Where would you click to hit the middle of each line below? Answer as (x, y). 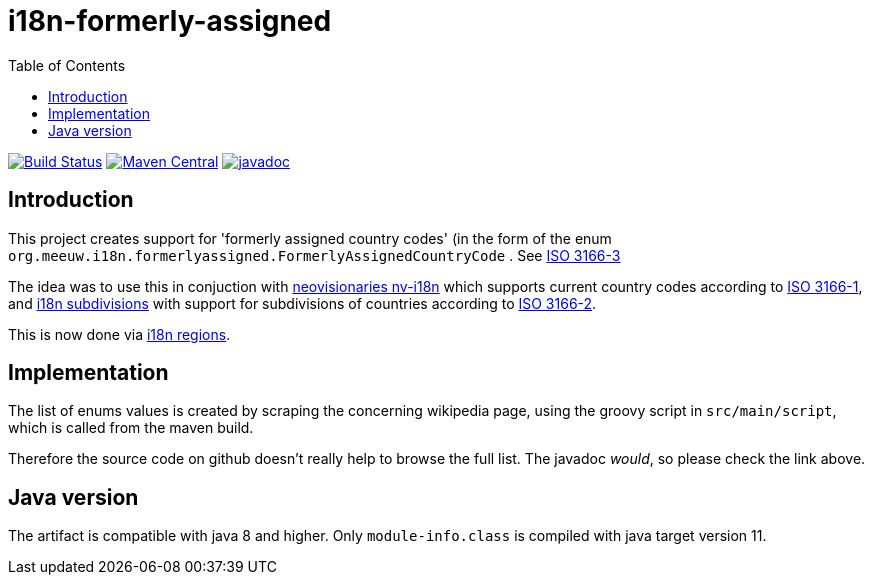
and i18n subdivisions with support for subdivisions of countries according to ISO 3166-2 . (302, 303)
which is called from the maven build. (131, 428)
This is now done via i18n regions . (119, 334)
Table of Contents (67, 65)
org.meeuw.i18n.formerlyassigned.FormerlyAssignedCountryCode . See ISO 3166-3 (314, 255)
